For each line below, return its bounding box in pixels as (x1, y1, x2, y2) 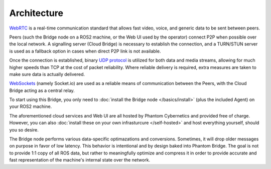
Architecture (9, 7, 64, 18)
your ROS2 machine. (9, 103, 52, 109)
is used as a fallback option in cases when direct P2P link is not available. (9, 48, 161, 54)
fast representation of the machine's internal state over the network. (9, 157, 151, 163)
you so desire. (9, 126, 39, 132)
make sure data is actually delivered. (9, 71, 85, 77)
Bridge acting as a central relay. (9, 87, 75, 93)
